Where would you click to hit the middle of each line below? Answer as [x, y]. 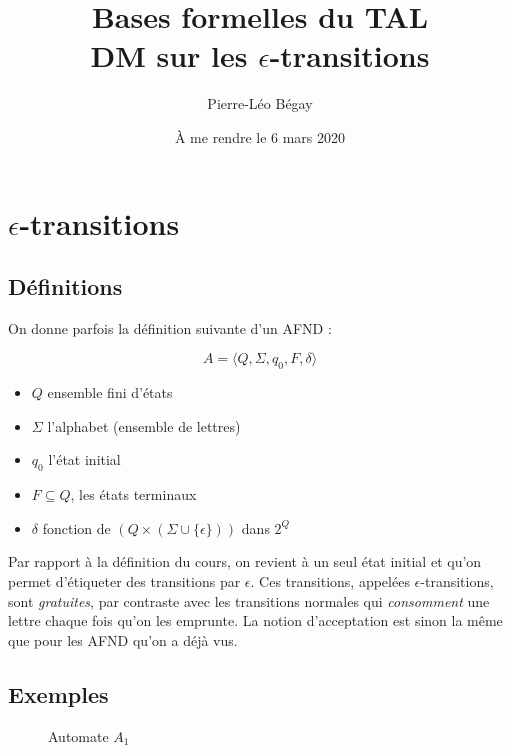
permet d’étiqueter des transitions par [124, 581]
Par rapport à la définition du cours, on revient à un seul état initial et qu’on [245, 561]
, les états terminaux [133, 494]
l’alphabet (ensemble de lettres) [144, 425]
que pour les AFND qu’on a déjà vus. [123, 639]
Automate [78, 735]
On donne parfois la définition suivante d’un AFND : [170, 327]
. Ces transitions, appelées [330, 581]
